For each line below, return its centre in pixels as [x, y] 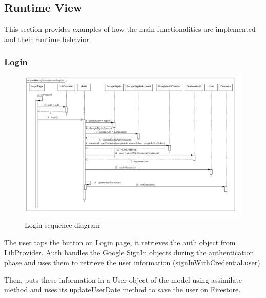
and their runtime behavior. [48, 39]
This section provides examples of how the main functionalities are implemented [130, 29]
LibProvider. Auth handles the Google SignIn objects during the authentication [129, 252]
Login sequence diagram [62, 225]
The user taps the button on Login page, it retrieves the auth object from [120, 242]
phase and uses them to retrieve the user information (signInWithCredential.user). [133, 262]
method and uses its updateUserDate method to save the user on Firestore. [122, 290]
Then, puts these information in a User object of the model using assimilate [123, 279]
